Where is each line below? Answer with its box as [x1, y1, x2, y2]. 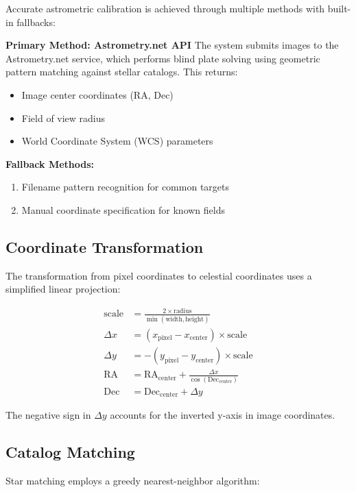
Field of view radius [21, 110, 106, 125]
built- [327, 1, 351, 15]
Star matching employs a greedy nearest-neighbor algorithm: [5, 473, 260, 487]
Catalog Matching [5, 441, 135, 463]
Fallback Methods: [5, 156, 95, 171]
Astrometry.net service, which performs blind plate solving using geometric [5, 51, 320, 65]
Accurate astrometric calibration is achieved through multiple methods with [5, 1, 325, 15]
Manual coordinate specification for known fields [21, 202, 226, 217]
